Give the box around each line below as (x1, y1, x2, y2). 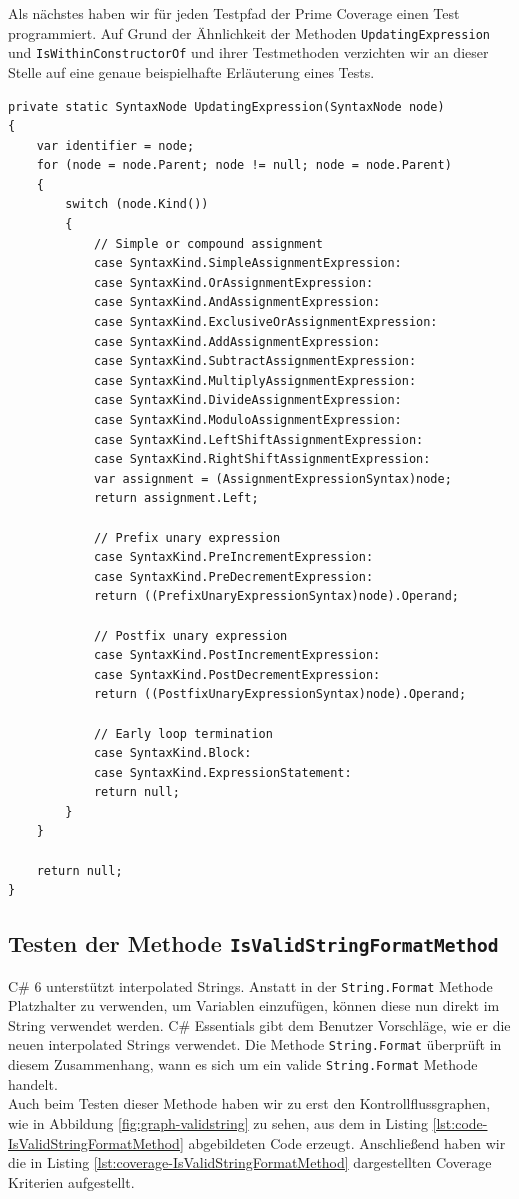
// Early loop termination (93, 726, 273, 741)
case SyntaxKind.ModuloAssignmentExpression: (93, 413, 402, 427)
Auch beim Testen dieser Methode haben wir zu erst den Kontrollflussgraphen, (8, 1093, 491, 1114)
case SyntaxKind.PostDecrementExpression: (93, 667, 381, 682)
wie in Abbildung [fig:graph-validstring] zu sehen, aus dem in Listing (8, 1112, 428, 1133)
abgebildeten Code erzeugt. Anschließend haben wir (188, 1132, 506, 1153)
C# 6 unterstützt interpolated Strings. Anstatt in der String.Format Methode (8, 975, 493, 996)
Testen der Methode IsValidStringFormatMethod (8, 928, 499, 959)
